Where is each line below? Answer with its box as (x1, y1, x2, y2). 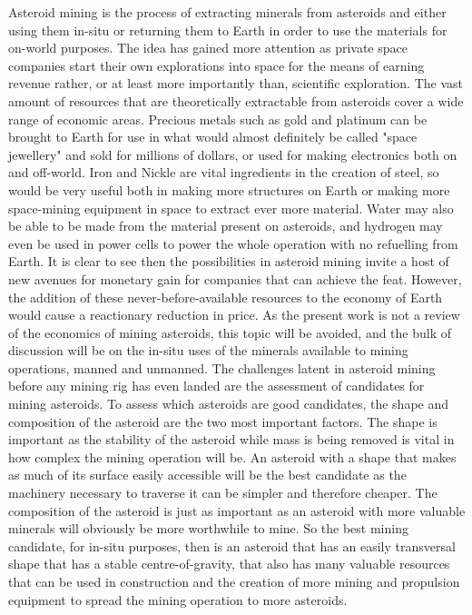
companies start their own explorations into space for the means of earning (8, 55, 425, 74)
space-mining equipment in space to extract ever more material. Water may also (8, 198, 454, 217)
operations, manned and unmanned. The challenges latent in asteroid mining (8, 358, 436, 377)
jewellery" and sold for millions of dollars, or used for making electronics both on (8, 144, 457, 164)
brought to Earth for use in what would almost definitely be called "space (8, 127, 418, 146)
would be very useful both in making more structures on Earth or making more (8, 180, 450, 199)
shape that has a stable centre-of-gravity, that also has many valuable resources (8, 554, 450, 573)
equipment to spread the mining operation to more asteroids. (8, 590, 348, 609)
